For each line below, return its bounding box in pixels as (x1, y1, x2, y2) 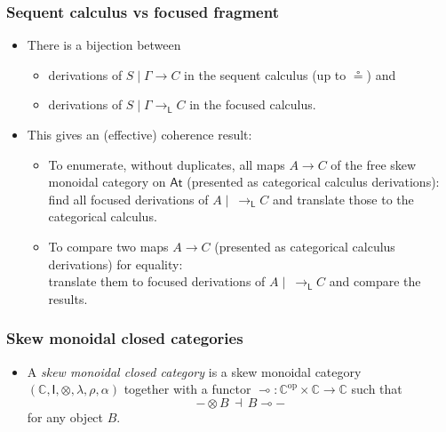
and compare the (329, 272, 421, 291)
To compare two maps (48, 236, 169, 255)
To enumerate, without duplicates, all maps (48, 155, 285, 173)
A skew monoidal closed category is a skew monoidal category (27, 362, 362, 380)
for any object (27, 407, 104, 426)
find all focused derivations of (48, 189, 209, 208)
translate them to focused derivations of (48, 272, 266, 291)
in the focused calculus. (189, 95, 316, 114)
